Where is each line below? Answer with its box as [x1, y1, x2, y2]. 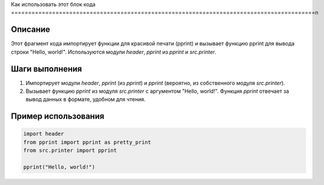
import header [23, 131, 64, 137]
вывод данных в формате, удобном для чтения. [25, 96, 146, 103]
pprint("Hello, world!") [23, 163, 96, 170]
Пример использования [11, 111, 104, 121]
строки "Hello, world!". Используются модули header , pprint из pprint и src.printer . [11, 48, 217, 56]
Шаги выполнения [11, 64, 82, 74]
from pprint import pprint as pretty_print [23, 139, 152, 145]
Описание [11, 24, 50, 35]
